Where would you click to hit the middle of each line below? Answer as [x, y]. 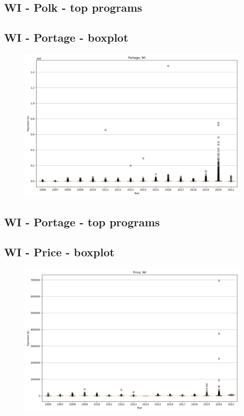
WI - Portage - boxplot [66, 37]
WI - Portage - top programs [82, 222]
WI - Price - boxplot [59, 252]
